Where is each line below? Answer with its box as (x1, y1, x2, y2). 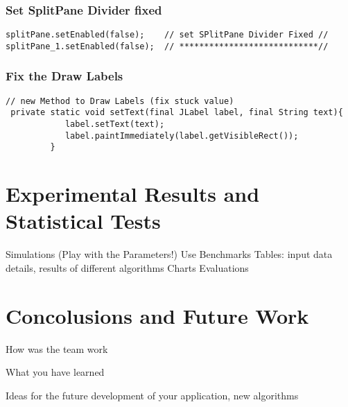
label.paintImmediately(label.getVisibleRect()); (64, 130, 299, 141)
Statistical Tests (6, 207, 161, 235)
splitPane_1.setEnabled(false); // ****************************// (6, 41, 329, 51)
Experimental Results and (6, 180, 260, 208)
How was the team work (6, 341, 108, 356)
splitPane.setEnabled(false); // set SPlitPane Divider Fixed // (6, 30, 329, 40)
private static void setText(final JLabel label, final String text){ (10, 107, 343, 118)
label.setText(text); (64, 119, 165, 130)
